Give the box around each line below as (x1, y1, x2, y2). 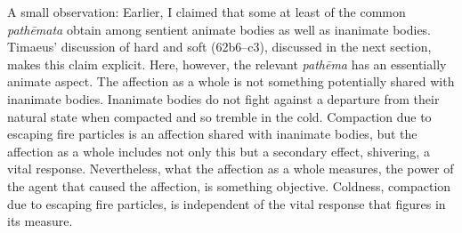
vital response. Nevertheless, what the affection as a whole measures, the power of (7, 159, 454, 178)
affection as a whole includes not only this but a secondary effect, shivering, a (7, 141, 430, 160)
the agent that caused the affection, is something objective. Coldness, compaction (7, 176, 451, 195)
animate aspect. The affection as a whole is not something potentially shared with (7, 72, 455, 91)
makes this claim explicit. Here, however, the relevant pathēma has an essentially (7, 54, 447, 73)
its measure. (7, 212, 73, 230)
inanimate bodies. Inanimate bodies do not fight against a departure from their (7, 89, 440, 108)
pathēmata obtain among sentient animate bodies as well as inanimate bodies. (7, 20, 432, 38)
